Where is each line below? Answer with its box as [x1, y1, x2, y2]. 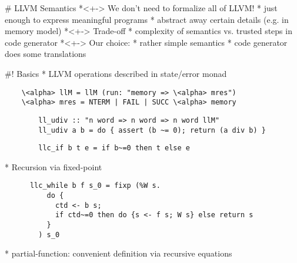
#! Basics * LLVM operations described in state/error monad [5, 67, 227, 79]
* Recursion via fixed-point [5, 160, 102, 173]
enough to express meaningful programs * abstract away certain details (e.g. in [5, 13, 289, 25]
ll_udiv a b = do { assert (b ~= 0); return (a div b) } [38, 126, 266, 134]
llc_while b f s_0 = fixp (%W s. [29, 181, 161, 190]
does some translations [5, 48, 86, 60]
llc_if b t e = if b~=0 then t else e [38, 144, 190, 153]
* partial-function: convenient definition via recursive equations [5, 247, 232, 259]
